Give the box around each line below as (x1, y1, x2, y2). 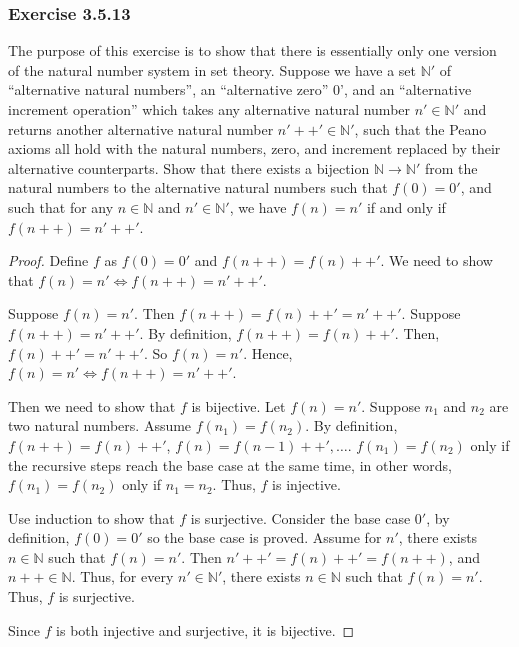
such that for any (8, 196, 114, 217)
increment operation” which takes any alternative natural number (8, 99, 411, 119)
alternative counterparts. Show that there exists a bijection (8, 157, 370, 178)
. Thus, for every (71, 566, 174, 587)
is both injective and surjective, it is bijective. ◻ (56, 619, 355, 640)
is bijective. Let (191, 395, 286, 416)
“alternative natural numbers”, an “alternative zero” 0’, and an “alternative (8, 79, 472, 100)
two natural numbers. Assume (8, 415, 192, 436)
